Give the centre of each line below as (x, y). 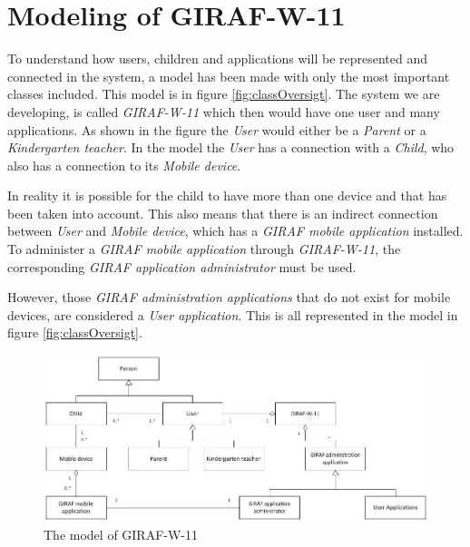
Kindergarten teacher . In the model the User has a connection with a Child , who (231, 147)
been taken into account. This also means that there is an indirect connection (223, 213)
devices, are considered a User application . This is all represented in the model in (233, 314)
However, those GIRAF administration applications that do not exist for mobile (229, 297)
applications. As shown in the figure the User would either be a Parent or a (217, 129)
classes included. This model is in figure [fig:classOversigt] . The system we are (224, 94)
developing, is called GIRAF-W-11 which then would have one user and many (224, 111)
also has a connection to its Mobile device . (124, 165)
